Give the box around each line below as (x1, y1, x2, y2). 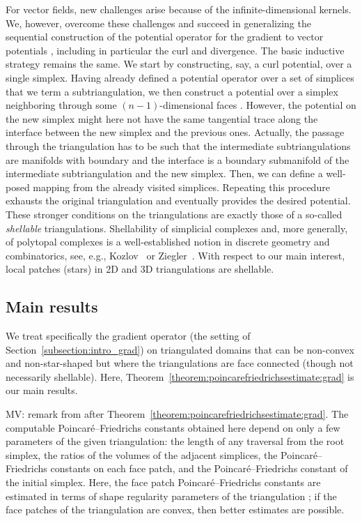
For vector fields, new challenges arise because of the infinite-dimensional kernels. (6, 2, 352, 16)
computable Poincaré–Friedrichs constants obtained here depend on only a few (6, 420, 340, 435)
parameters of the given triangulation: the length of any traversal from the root (6, 434, 345, 448)
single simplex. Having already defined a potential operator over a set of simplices (6, 70, 354, 84)
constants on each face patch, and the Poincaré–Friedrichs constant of (50, 461, 348, 476)
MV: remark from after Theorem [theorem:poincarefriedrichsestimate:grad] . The (6, 407, 349, 421)
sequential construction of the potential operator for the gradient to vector (6, 29, 324, 44)
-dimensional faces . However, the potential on (159, 98, 356, 112)
